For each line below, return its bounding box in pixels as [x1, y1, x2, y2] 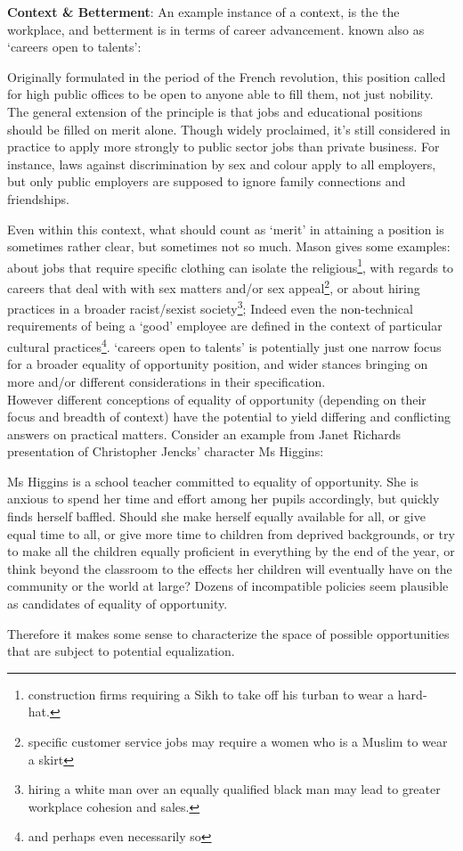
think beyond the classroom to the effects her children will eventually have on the [7, 559, 452, 577]
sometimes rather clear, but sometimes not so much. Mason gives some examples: [7, 237, 451, 256]
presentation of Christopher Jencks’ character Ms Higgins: [7, 442, 324, 461]
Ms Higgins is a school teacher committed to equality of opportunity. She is [7, 471, 419, 490]
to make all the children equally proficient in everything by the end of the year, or [7, 542, 455, 561]
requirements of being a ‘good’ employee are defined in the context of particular [7, 316, 443, 335]
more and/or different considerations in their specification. [7, 372, 326, 390]
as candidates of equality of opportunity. [7, 594, 228, 613]
